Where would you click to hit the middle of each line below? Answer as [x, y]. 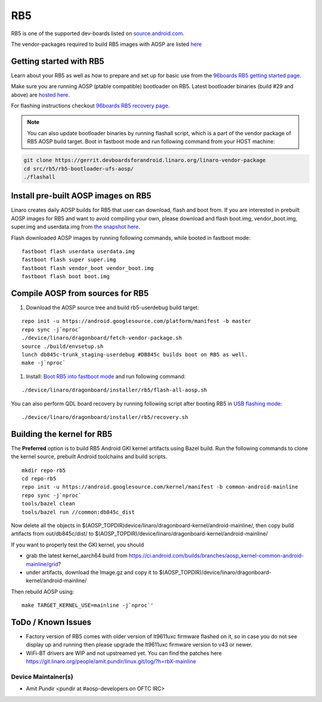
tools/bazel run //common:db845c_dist [78, 512]
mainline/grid [42, 564]
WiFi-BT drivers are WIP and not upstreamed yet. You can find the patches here [124, 653]
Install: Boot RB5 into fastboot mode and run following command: [106, 376]
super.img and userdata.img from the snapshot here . [75, 227]
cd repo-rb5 [39, 479]
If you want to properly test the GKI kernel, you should [78, 545]
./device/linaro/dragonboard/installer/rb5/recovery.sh [105, 417]
